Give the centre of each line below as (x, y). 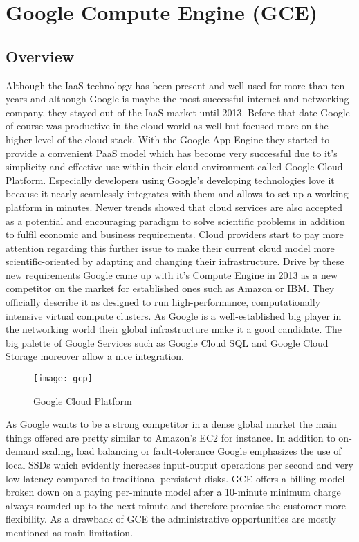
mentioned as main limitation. (70, 533)
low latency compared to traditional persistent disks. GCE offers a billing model (175, 478)
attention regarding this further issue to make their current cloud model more (170, 247)
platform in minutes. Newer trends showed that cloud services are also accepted (174, 207)
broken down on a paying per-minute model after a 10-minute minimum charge (173, 492)
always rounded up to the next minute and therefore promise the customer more (176, 505)
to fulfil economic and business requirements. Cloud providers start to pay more (175, 234)
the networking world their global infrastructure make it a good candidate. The (174, 329)
